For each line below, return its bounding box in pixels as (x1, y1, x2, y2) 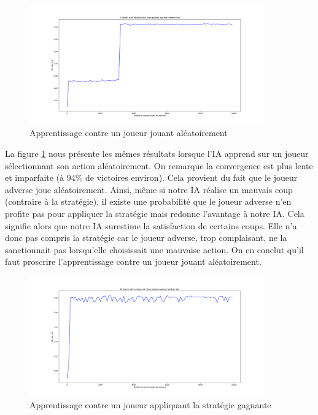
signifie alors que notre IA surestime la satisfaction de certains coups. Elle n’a (5, 219, 297, 232)
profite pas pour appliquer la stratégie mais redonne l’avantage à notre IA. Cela (5, 207, 304, 220)
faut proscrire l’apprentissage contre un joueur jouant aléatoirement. (5, 255, 262, 268)
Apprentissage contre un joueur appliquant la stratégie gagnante (29, 398, 271, 411)
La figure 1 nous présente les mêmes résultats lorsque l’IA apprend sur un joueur (5, 147, 309, 160)
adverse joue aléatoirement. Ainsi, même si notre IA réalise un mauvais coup (5, 183, 293, 196)
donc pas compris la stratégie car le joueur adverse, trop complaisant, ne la (5, 231, 287, 244)
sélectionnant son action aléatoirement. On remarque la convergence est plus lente (5, 159, 313, 172)
